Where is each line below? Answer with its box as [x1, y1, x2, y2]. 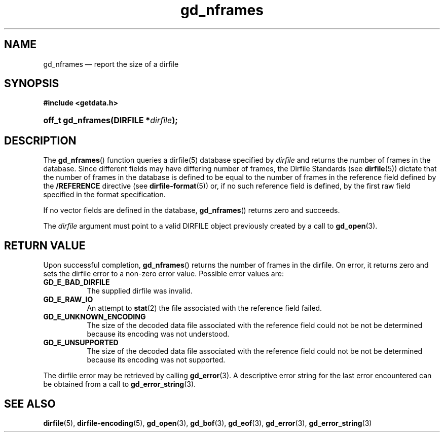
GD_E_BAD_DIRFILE [43, 278, 110, 287]
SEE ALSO [4, 397, 56, 410]
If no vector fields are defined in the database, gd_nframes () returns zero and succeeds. [43, 206, 340, 215]
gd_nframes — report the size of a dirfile [43, 59, 179, 68]
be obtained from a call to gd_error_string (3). [43, 380, 196, 389]
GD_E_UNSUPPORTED [43, 338, 119, 347]
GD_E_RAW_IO [43, 295, 93, 304]
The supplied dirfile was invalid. [87, 286, 193, 296]
